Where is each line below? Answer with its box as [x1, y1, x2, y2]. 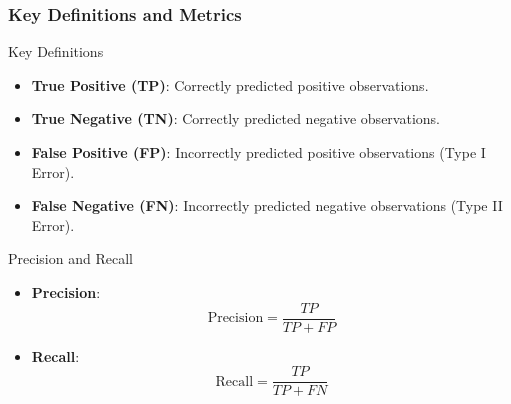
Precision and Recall [8, 248, 133, 269]
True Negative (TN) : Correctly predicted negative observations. [31, 108, 440, 129]
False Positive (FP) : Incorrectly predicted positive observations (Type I [31, 142, 486, 162]
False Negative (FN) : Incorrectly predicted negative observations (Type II [31, 195, 503, 216]
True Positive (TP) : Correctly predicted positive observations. [31, 74, 429, 95]
